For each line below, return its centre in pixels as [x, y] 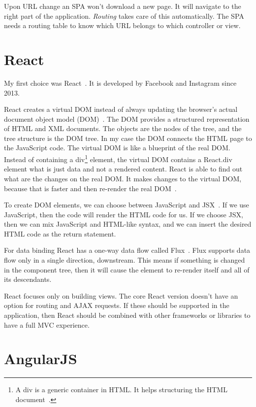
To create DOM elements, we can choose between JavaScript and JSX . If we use [127, 205]
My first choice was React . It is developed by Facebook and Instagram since [120, 83]
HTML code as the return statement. [60, 233]
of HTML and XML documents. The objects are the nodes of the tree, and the [123, 128]
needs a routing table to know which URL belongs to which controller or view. [122, 25]
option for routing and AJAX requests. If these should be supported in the [117, 305]
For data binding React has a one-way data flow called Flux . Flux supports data [127, 250]
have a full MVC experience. [47, 324]
